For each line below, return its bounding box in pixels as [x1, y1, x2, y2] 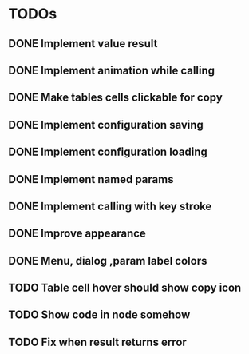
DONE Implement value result [8, 37, 158, 50]
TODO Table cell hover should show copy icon [8, 281, 242, 295]
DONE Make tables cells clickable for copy [8, 91, 223, 105]
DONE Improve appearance [8, 227, 146, 241]
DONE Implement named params [8, 173, 174, 186]
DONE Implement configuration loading [8, 145, 207, 159]
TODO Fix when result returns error [8, 335, 188, 348]
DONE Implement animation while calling [8, 63, 215, 77]
